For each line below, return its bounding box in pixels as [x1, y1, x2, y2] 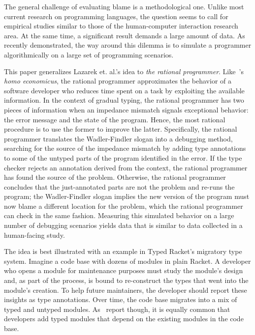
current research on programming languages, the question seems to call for [4, 11, 228, 21]
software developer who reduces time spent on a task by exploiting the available [4, 85, 245, 95]
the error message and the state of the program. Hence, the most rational [4, 114, 225, 124]
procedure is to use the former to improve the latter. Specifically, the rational [4, 124, 237, 134]
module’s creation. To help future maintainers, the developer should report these [4, 284, 247, 295]
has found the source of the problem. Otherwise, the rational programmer [4, 172, 226, 182]
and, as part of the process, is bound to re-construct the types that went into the [4, 275, 249, 285]
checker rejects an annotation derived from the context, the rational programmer [4, 162, 248, 172]
